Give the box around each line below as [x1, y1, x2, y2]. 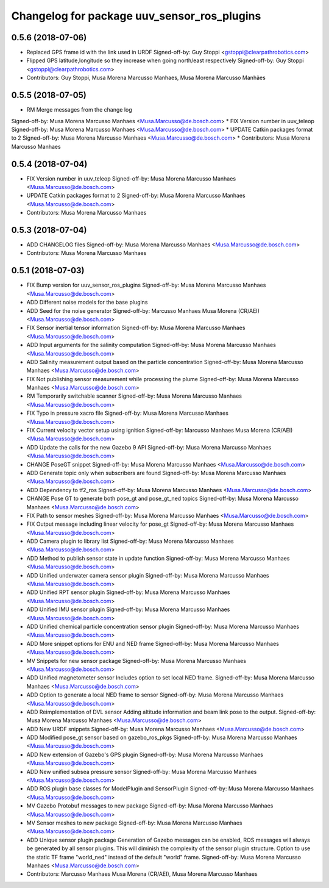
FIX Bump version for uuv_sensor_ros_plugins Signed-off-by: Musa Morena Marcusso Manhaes [26, 281, 266, 289]
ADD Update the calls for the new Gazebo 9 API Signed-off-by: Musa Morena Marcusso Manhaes [26, 443, 272, 451]
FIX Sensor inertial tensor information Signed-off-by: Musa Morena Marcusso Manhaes [26, 324, 246, 332]
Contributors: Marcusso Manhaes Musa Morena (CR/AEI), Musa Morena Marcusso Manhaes [26, 870, 258, 878]
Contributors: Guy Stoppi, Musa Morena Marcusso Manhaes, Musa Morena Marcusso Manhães [26, 74, 266, 82]
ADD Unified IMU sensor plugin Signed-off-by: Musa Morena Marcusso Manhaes [26, 606, 230, 613]
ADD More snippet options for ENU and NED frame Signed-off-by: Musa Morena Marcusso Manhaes [26, 640, 280, 647]
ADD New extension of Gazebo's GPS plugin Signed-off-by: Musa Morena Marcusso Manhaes [26, 751, 263, 758]
